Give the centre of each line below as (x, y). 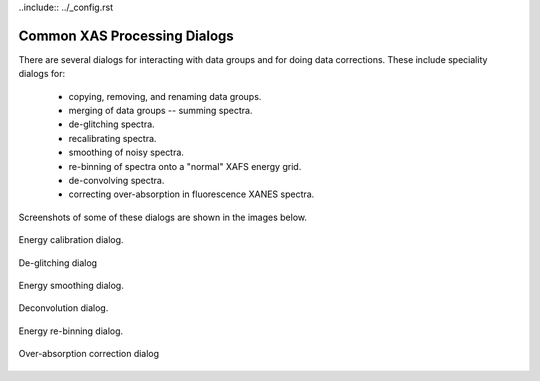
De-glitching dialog (58, 262)
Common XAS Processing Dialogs (126, 35)
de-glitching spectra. (111, 124)
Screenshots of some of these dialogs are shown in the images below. (163, 217)
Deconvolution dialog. (63, 308)
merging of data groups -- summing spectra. (160, 111)
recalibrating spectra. (112, 138)
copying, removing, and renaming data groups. (165, 96)
